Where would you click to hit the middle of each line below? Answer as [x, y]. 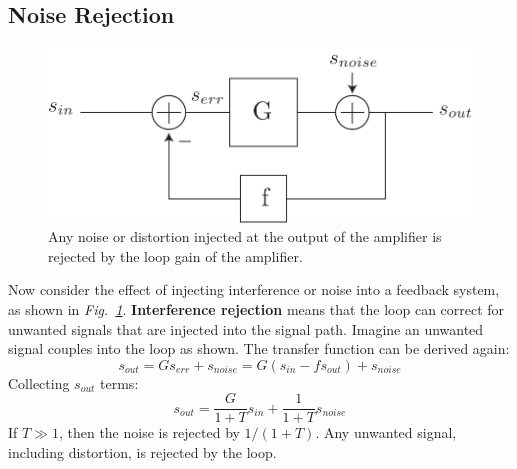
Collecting [39, 382]
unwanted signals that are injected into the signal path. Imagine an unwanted [246, 328]
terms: [119, 382]
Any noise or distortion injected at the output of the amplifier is [245, 236]
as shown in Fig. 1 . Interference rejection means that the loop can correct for [256, 309]
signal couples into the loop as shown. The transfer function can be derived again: [259, 348]
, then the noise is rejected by [149, 432]
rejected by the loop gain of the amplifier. [175, 255]
